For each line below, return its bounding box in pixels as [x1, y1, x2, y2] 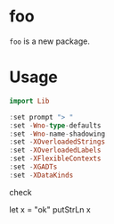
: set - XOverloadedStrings [9, 137, 105, 146]
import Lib [9, 96, 50, 105]
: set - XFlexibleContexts [9, 154, 102, 163]
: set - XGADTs [9, 162, 58, 171]
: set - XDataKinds [9, 170, 74, 179]
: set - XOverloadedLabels [9, 145, 102, 155]
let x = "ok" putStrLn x [9, 203, 91, 215]
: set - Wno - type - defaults [9, 120, 102, 130]
